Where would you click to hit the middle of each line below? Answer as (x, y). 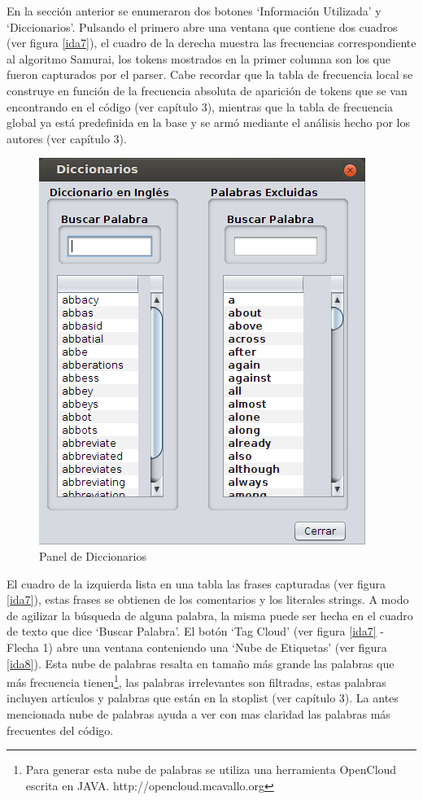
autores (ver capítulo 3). (67, 138)
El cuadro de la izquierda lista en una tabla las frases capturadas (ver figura (196, 583)
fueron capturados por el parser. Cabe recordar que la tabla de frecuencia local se (210, 74)
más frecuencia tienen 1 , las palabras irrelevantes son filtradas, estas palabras (196, 681)
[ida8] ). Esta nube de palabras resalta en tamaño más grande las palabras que (201, 663)
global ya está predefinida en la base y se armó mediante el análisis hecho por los (208, 122)
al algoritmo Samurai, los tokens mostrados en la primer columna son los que (198, 58)
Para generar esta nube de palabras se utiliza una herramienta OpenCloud (211, 769)
